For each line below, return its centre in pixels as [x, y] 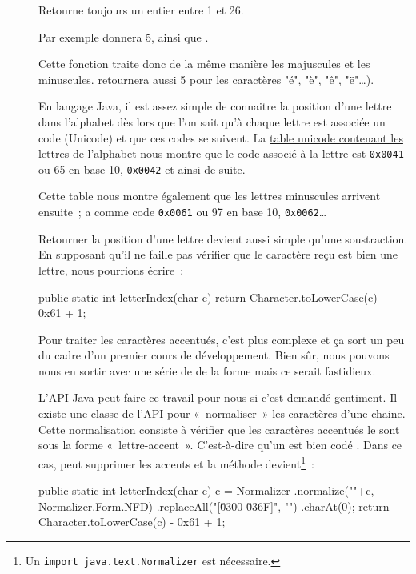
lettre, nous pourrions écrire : [111, 269]
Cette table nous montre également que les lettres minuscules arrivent [210, 196]
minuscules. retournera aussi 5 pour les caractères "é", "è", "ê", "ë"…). [206, 79]
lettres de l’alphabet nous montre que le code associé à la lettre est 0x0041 [221, 153]
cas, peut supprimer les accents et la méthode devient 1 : [176, 462]
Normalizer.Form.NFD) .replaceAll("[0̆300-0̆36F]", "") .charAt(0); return [214, 506]
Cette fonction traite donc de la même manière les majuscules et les [204, 64]
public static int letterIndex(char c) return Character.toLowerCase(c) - [212, 297]
